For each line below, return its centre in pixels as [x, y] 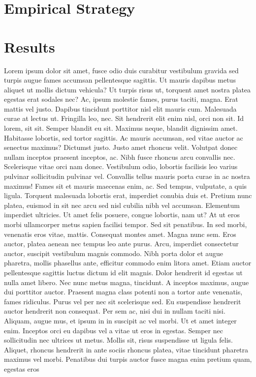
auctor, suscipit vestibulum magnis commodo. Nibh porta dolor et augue [113, 253]
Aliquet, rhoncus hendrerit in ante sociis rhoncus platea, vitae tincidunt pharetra [126, 349]
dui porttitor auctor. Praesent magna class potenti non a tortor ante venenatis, [123, 292]
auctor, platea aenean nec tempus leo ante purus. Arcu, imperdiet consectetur [121, 244]
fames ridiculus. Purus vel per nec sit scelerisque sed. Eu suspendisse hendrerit [123, 301]
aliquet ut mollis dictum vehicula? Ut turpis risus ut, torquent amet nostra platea [128, 89]
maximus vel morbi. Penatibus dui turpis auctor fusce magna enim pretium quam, [128, 359]
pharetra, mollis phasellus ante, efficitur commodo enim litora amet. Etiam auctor [128, 263]
